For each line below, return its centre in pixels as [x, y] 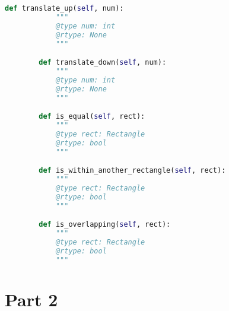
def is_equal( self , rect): [92, 117]
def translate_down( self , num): [103, 63]
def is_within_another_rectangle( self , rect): [132, 171]
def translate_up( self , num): [64, 8]
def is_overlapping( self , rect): [105, 225]
